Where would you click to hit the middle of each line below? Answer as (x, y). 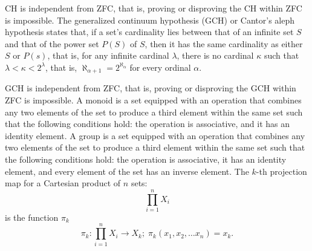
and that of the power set (52, 43)
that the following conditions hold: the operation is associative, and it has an (148, 124)
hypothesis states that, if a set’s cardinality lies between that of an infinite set (149, 32)
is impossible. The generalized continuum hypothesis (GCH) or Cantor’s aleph (150, 20)
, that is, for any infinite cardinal (108, 55)
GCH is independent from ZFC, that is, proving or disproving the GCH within (151, 88)
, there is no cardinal (215, 55)
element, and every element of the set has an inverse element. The (127, 171)
